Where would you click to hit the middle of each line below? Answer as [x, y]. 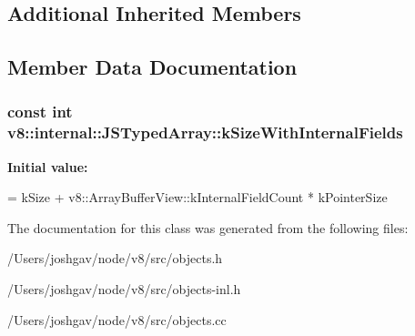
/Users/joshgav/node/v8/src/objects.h [115, 258]
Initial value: [48, 166]
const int [40, 112]
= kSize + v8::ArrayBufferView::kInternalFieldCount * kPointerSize [197, 197]
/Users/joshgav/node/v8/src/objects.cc [117, 319]
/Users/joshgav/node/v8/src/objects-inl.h [124, 289]
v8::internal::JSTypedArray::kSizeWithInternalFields [205, 132]
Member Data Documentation [152, 67]
